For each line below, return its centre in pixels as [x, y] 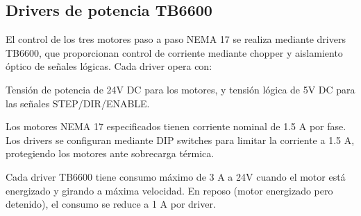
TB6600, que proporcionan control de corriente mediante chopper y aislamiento [174, 52]
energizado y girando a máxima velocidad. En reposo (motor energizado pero [169, 190]
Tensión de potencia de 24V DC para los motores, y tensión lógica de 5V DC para [180, 89]
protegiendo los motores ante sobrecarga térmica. [110, 153]
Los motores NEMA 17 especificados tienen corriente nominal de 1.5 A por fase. [176, 126]
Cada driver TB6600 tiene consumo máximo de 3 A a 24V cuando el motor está [176, 176]
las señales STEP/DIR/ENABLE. [78, 103]
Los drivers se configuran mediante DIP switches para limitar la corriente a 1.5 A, [180, 139]
